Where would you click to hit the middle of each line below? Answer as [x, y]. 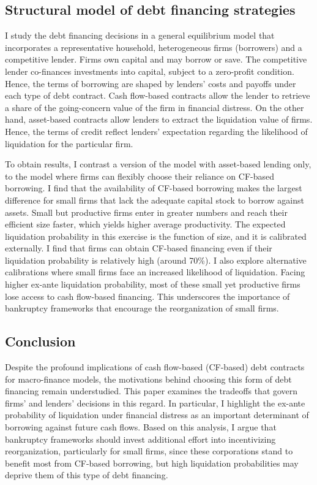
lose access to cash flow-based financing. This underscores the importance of [147, 296]
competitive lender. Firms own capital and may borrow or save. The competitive [156, 59]
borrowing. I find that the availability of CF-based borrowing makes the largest [154, 188]
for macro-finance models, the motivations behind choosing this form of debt [148, 379]
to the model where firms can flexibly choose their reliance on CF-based [140, 176]
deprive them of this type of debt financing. [87, 475]
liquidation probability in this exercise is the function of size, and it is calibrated [156, 236]
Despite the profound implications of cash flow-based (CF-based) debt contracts [155, 367]
